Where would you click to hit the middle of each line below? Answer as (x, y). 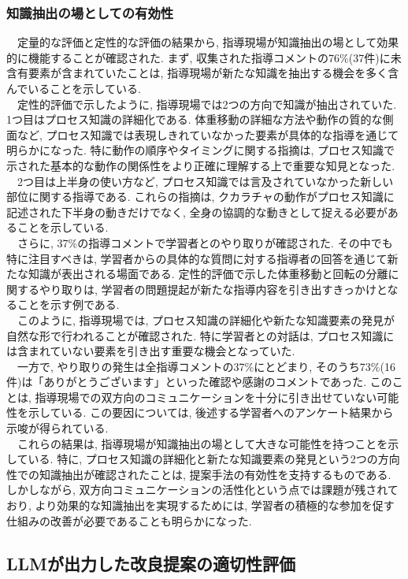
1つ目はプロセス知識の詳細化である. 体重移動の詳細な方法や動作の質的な (195, 119)
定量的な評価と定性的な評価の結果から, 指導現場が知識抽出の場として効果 (208, 42)
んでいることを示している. (74, 88)
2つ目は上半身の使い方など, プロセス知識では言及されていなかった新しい (205, 181)
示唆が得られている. (57, 428)
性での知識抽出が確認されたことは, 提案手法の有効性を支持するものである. (199, 474)
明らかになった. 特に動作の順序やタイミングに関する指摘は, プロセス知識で (201, 150)
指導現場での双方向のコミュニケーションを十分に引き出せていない (206, 397)
